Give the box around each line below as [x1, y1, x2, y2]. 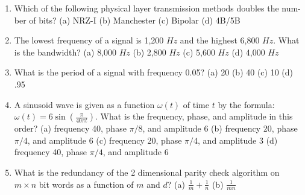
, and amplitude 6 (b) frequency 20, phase [142, 122, 298, 135]
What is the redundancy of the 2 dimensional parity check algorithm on [14, 165, 280, 178]
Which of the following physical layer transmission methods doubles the [14, 2, 279, 14]
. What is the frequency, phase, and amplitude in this [95, 110, 293, 123]
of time [183, 98, 209, 110]
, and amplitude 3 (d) [198, 133, 278, 146]
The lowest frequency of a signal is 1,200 [14, 34, 164, 46]
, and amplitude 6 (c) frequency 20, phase [27, 133, 182, 146]
